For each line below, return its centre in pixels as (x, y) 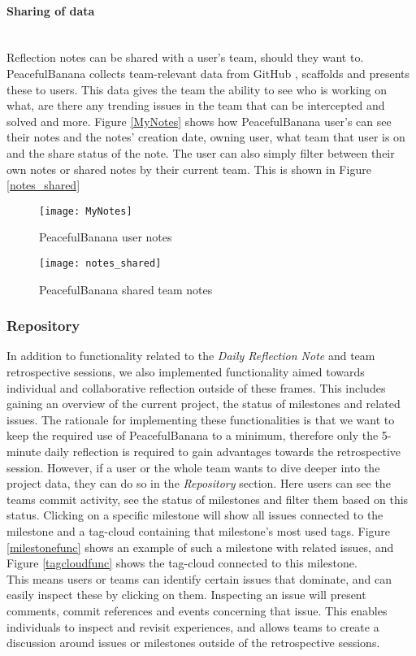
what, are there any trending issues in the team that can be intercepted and (196, 105)
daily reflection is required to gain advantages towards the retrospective (223, 452)
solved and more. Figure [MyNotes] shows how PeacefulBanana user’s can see (199, 121)
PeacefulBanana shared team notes (126, 289)
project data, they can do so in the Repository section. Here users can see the (199, 483)
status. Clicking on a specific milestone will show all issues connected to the (195, 515)
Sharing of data (51, 10)
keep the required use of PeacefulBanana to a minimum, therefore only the (193, 435)
